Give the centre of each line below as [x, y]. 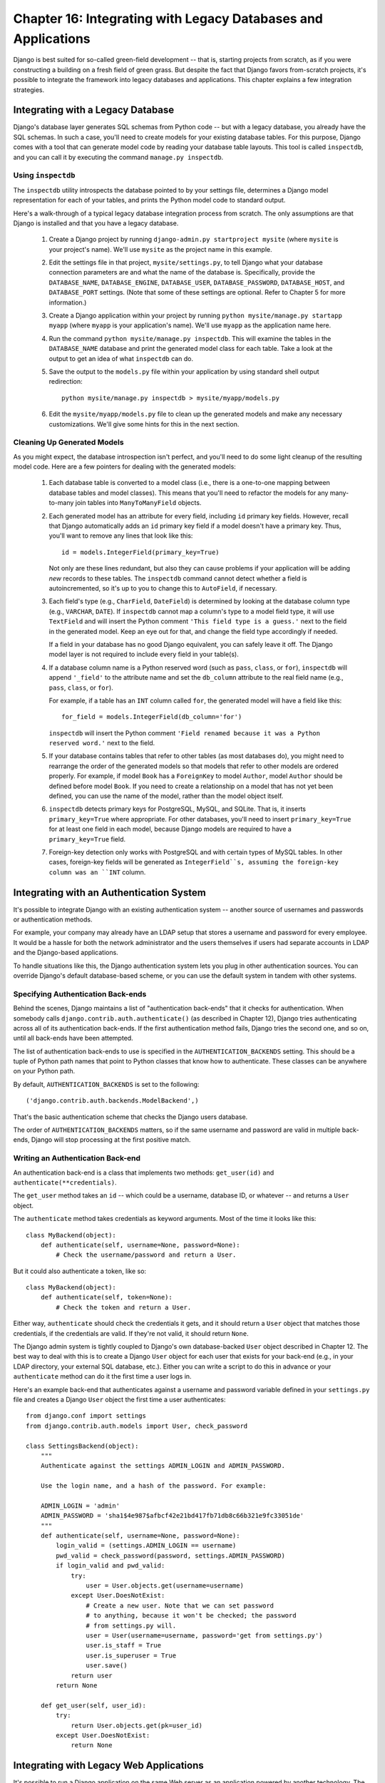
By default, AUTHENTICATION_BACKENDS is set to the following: [106, 1084]
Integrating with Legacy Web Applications [109, 1766]
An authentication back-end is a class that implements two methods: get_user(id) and [144, 1173]
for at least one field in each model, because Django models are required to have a [170, 829]
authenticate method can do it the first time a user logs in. [102, 1376]
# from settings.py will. [131, 1625]
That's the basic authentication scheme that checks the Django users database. [130, 1117]
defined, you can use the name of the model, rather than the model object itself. [166, 796]
